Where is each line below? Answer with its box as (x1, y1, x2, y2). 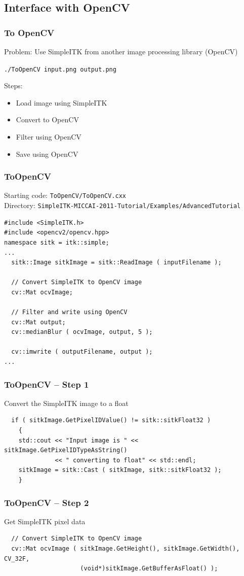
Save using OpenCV (16, 148, 78, 159)
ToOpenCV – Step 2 (4, 496, 89, 509)
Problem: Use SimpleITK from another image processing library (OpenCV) (4, 46, 238, 56)
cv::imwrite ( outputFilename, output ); (11, 348, 153, 356)
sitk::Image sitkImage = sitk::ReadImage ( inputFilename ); (11, 259, 222, 266)
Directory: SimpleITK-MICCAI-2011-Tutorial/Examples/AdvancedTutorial (4, 200, 241, 211)
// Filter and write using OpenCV (11, 309, 128, 316)
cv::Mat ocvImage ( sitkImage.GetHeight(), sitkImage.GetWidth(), (11, 545, 240, 553)
